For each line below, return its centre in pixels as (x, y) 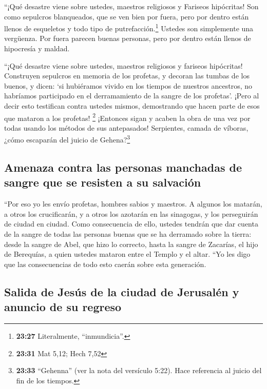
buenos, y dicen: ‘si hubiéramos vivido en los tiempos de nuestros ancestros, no (128, 85)
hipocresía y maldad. (37, 48)
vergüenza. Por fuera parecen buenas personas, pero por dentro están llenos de (128, 38)
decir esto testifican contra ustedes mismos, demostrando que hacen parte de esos (132, 106)
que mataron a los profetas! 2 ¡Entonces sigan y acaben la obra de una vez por (127, 117)
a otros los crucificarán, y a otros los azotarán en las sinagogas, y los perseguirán (131, 213)
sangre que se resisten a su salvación (103, 182)
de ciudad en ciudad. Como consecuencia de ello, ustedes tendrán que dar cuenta (131, 224)
